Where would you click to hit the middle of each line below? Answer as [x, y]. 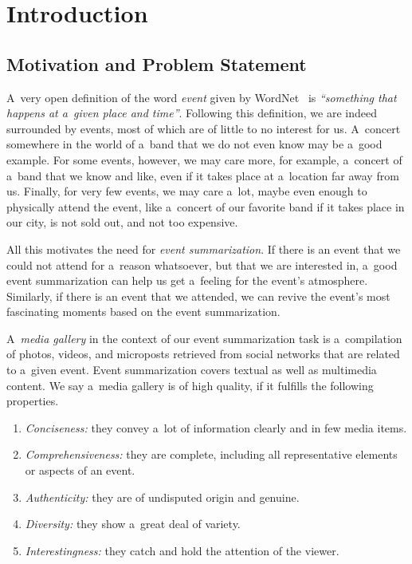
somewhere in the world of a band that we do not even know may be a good [194, 144]
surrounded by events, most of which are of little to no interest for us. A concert [204, 128]
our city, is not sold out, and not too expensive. [122, 222]
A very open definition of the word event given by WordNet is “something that [202, 97]
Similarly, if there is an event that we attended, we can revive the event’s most [198, 296]
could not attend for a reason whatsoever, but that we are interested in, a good [202, 264]
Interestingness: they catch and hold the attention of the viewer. [182, 550]
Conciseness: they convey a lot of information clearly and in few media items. [216, 427]
